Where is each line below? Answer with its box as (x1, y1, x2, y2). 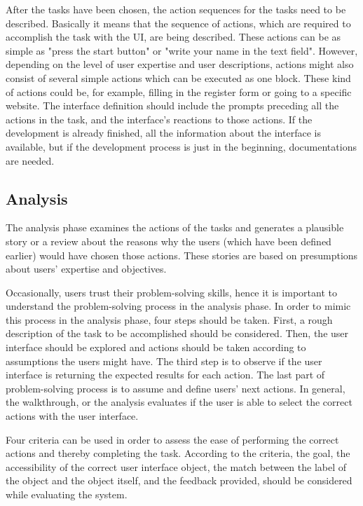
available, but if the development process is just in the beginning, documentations (6, 139, 357, 153)
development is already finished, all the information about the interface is (6, 125, 321, 140)
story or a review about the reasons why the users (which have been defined (6, 233, 331, 248)
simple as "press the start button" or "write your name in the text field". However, (6, 43, 358, 57)
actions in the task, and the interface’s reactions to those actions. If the (6, 111, 313, 126)
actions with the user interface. (6, 409, 139, 423)
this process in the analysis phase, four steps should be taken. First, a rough (6, 312, 333, 327)
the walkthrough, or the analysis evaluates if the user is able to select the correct (6, 395, 352, 409)
